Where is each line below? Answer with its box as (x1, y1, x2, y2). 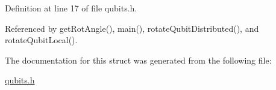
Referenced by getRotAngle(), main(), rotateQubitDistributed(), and (5, 22, 259, 34)
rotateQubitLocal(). (5, 34, 78, 46)
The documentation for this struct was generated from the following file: (5, 53, 272, 66)
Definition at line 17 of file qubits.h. (5, 2, 137, 14)
